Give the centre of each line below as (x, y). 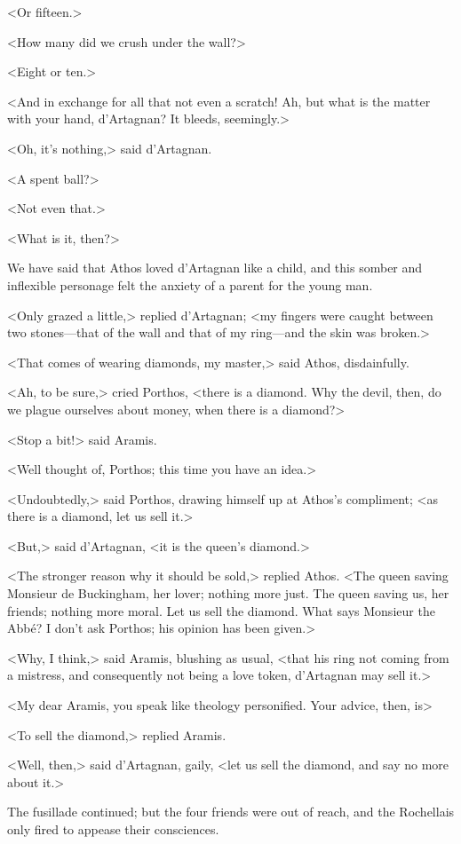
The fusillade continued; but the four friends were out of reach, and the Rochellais (231, 812)
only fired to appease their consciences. (113, 829)
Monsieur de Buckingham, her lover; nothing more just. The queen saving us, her (228, 593)
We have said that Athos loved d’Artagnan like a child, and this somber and (215, 268)
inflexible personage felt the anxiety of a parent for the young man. (190, 284)
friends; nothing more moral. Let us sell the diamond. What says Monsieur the (221, 610)
